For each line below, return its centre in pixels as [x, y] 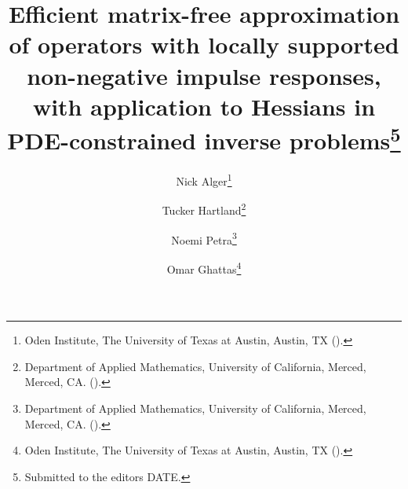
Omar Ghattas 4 [204, 267]
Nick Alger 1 [204, 180]
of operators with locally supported [204, 44]
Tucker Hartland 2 [204, 209]
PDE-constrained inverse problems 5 [204, 138]
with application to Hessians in [204, 106]
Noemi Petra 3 [204, 238]
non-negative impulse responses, [204, 75]
